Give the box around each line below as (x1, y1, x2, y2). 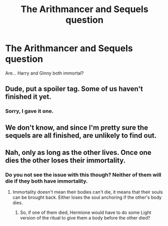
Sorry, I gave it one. (5, 107, 54, 115)
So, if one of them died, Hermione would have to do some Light (20, 209, 152, 215)
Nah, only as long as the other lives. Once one (5, 148, 152, 157)
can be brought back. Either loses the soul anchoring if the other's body (12, 194, 162, 200)
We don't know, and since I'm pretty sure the (5, 123, 148, 132)
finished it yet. (5, 92, 52, 101)
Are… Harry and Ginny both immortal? (5, 70, 84, 76)
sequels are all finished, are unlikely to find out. (5, 131, 157, 140)
